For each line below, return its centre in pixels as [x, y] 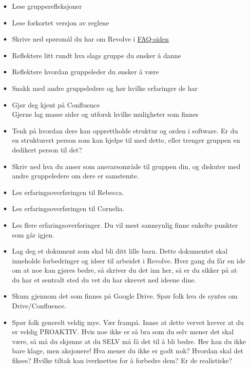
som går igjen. [33, 234]
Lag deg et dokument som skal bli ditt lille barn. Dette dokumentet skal [120, 251]
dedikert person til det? [47, 149]
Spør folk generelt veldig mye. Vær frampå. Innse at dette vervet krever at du [128, 322]
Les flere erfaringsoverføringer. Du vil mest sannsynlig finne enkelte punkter [125, 225]
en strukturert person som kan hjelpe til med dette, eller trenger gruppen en [126, 140]
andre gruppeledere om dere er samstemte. [75, 176]
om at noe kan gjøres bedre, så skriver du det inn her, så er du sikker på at [125, 270]
